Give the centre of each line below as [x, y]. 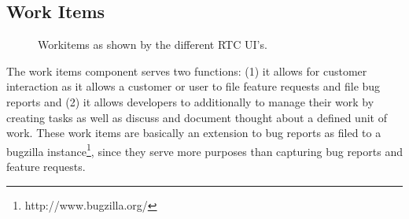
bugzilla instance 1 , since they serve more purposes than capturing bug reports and [204, 150]
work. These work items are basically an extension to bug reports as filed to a [194, 133]
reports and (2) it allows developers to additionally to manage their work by [190, 101]
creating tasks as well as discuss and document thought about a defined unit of [197, 117]
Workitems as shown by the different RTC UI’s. [153, 45]
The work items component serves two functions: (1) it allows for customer [187, 71]
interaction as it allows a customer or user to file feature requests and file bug [193, 86]
